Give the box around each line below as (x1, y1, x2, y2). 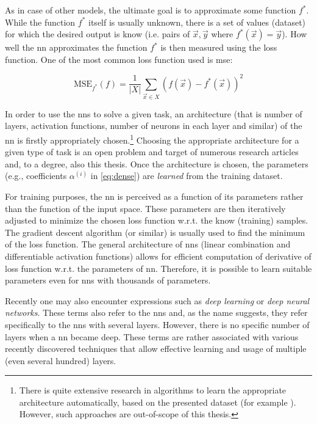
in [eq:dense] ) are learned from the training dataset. (90, 169, 283, 182)
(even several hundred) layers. (5, 354, 116, 367)
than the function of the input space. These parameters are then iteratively (5, 202, 286, 214)
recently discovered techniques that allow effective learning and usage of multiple (5, 342, 307, 355)
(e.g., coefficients (5, 169, 67, 182)
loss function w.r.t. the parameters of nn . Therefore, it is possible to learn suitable (5, 261, 312, 274)
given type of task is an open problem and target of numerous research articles (5, 145, 299, 158)
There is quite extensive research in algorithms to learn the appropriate (19, 384, 287, 397)
